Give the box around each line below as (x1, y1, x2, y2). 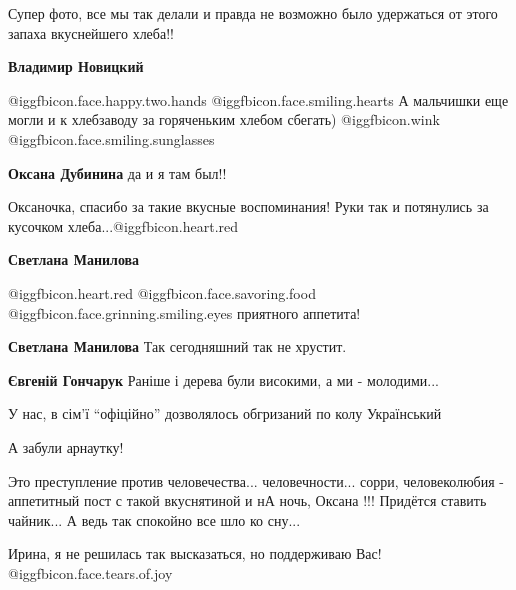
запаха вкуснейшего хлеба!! (8, 22, 174, 43)
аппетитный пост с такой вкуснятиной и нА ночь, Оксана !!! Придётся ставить (8, 490, 487, 511)
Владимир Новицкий (8, 56, 144, 77)
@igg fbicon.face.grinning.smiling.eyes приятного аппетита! (8, 302, 361, 323)
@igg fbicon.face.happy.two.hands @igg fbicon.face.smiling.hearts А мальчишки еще (8, 89, 509, 110)
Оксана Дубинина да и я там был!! (8, 162, 227, 183)
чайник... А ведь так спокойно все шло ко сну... (8, 509, 301, 530)
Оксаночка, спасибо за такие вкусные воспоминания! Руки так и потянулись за (8, 196, 489, 217)
